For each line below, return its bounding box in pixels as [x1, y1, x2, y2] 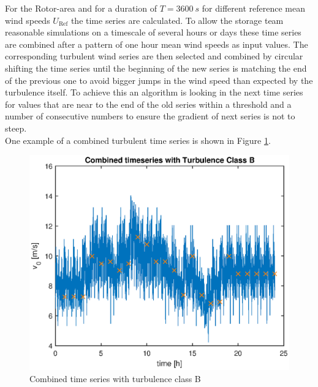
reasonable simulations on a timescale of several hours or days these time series [5, 26, 301, 39]
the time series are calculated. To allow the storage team [70, 13, 284, 26]
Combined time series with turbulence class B [29, 372, 201, 385]
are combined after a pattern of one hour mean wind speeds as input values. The [5, 37, 308, 50]
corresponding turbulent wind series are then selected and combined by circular [5, 50, 303, 62]
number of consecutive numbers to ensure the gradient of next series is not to [5, 110, 295, 122]
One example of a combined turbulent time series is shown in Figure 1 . [5, 133, 271, 146]
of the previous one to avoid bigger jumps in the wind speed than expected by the [5, 73, 313, 86]
